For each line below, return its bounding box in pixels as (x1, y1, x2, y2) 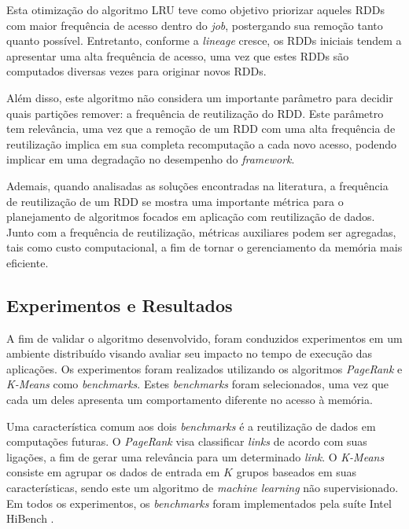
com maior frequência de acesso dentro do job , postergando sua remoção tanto (6, 17, 383, 33)
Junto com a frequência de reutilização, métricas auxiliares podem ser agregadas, (6, 223, 396, 240)
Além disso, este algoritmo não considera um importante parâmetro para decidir (6, 89, 393, 105)
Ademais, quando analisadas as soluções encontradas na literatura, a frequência (6, 177, 389, 193)
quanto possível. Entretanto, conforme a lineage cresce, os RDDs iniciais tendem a (6, 32, 402, 49)
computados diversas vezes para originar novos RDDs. (6, 63, 267, 79)
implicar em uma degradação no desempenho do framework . (6, 151, 295, 167)
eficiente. (6, 254, 49, 270)
